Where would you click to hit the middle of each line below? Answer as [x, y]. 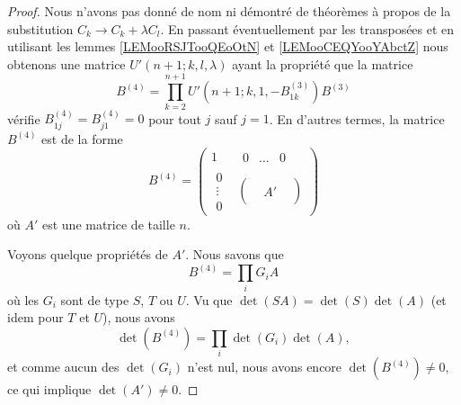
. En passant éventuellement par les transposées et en [307, 28]
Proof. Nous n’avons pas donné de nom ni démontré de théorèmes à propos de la [229, 11]
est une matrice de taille [108, 224]
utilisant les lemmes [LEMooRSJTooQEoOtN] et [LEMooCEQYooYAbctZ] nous [228, 46]
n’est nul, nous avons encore [265, 367]
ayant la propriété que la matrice [323, 63]
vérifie [24, 118]
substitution [40, 28]
